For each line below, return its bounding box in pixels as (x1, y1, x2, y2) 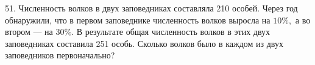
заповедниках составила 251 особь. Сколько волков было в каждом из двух (5, 37, 284, 49)
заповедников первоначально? (5, 49, 115, 61)
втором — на (5, 25, 53, 38)
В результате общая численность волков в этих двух (76, 25, 271, 38)
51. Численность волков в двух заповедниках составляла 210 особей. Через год (5, 2, 298, 14)
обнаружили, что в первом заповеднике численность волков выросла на (5, 13, 271, 26)
